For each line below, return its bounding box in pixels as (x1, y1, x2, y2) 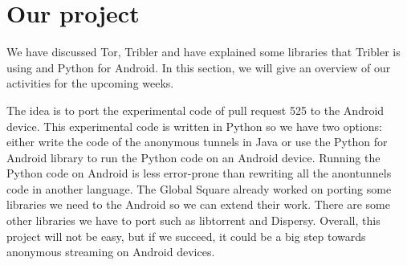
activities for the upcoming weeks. (6, 75, 174, 92)
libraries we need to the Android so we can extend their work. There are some (6, 196, 391, 213)
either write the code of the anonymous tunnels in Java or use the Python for (6, 133, 388, 150)
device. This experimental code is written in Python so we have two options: (6, 117, 382, 134)
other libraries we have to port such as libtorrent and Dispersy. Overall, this (6, 212, 381, 229)
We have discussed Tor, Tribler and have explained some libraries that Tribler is (6, 43, 401, 60)
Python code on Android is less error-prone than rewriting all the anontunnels (6, 165, 392, 181)
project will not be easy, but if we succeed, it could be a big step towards (6, 227, 366, 244)
